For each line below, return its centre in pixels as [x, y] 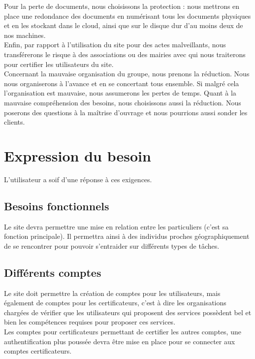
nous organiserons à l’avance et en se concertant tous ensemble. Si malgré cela [122, 83]
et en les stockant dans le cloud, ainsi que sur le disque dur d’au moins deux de [124, 25]
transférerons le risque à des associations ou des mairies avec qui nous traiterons [125, 54]
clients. [15, 122]
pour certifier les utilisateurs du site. [59, 64]
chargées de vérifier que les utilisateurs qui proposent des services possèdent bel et [128, 312]
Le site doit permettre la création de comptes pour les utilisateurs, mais [112, 293]
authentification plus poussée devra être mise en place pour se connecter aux [120, 341]
